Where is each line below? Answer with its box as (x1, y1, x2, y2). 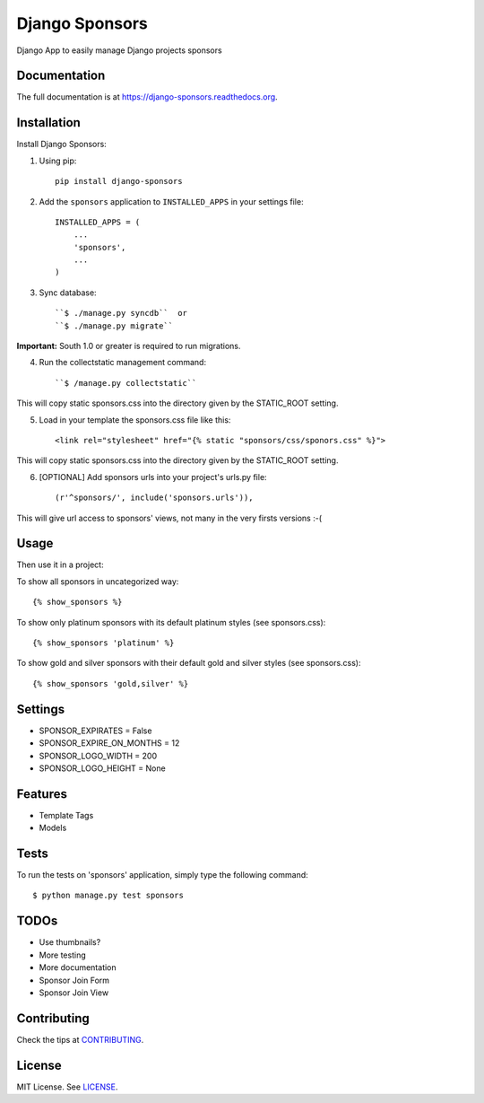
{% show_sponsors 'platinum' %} (32, 638, 175, 648)
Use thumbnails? (39, 937, 101, 948)
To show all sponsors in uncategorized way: (16, 575, 179, 587)
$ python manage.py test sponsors (32, 890, 184, 901)
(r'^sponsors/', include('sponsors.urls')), (55, 493, 255, 503)
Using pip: (39, 155, 77, 166)
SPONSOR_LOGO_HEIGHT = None (39, 763, 166, 774)
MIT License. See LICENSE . (16, 1081, 118, 1092)
